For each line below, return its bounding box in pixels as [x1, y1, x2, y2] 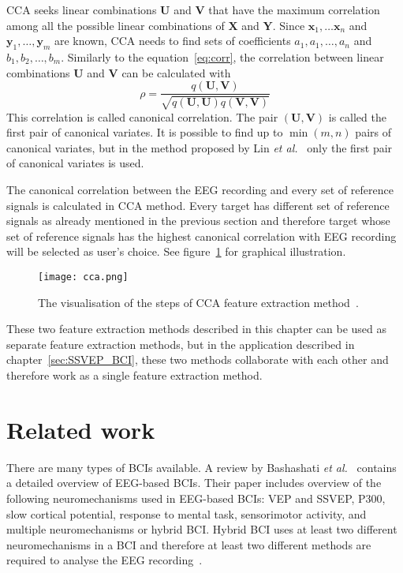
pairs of [355, 124, 391, 140]
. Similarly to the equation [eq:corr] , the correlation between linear [61, 48, 384, 65]
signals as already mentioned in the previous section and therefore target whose [6, 212, 390, 229]
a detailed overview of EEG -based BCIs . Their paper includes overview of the [6, 474, 382, 491]
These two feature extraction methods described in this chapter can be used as [6, 320, 387, 337]
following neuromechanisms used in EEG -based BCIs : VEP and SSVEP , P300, [6, 489, 386, 506]
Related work [6, 413, 155, 445]
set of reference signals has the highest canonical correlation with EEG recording [6, 227, 397, 244]
